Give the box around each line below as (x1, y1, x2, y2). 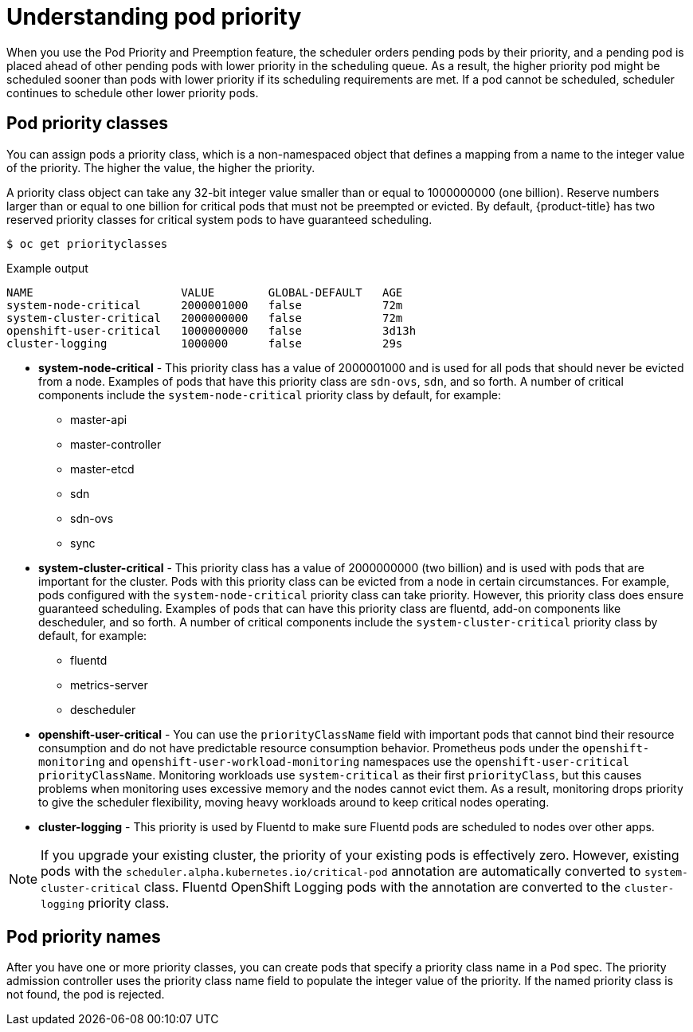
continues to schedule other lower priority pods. (6, 85, 259, 100)
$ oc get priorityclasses (6, 237, 168, 250)
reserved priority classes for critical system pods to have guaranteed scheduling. (6, 212, 433, 226)
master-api (70, 412, 127, 426)
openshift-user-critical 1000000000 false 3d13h (6, 324, 417, 337)
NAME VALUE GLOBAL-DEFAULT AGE (6, 285, 403, 299)
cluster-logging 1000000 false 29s (6, 336, 403, 350)
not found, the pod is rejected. (6, 987, 165, 1002)
